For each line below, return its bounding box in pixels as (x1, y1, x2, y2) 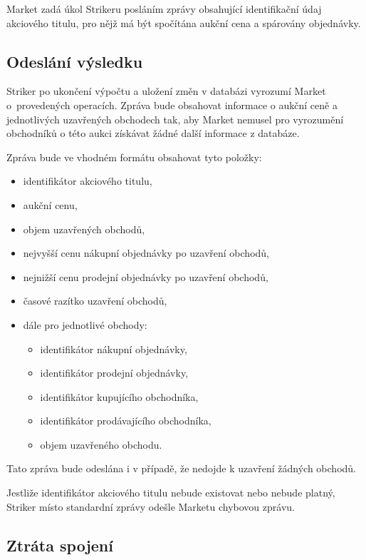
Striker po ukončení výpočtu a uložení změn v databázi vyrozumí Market (6, 83, 326, 98)
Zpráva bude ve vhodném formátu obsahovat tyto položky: (6, 149, 262, 164)
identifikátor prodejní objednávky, (40, 365, 189, 380)
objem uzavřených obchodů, (23, 221, 145, 236)
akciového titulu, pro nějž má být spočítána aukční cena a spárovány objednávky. (6, 15, 361, 30)
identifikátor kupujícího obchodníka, (40, 389, 199, 404)
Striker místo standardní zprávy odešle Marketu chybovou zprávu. (6, 499, 295, 514)
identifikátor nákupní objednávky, (40, 341, 187, 356)
